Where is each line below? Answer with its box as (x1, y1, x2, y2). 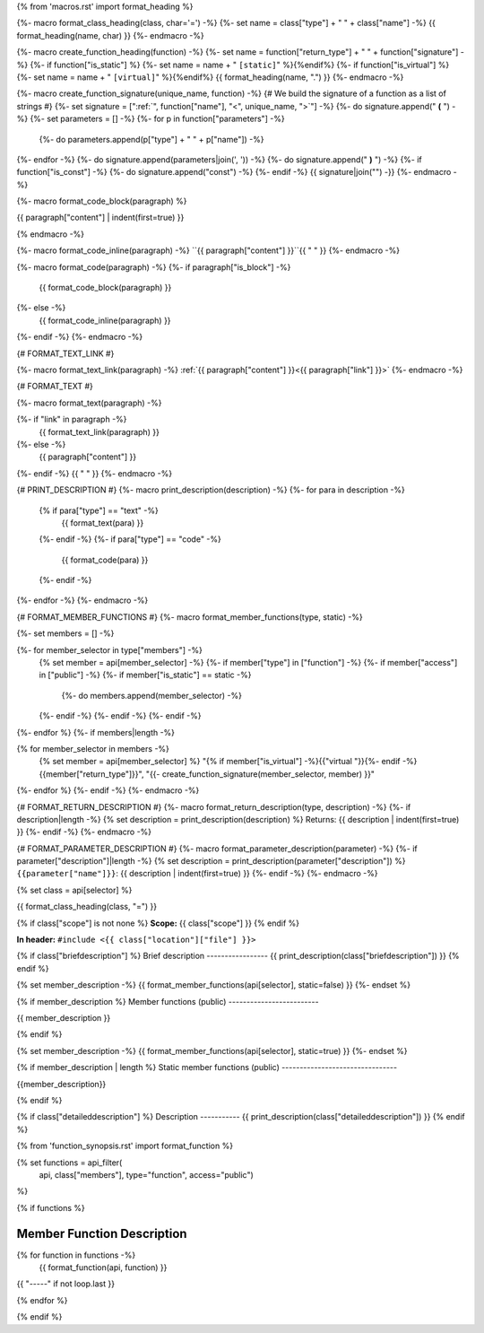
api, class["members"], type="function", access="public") (39, 1169, 255, 1180)
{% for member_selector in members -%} (16, 743, 170, 754)
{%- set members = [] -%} (16, 628, 115, 639)
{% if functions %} (16, 1202, 85, 1213)
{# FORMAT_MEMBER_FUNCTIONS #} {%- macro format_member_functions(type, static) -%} (16, 611, 363, 623)
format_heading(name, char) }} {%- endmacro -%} (16, 30, 205, 40)
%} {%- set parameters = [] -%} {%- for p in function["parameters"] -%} (16, 113, 286, 125)
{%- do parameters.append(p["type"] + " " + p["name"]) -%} (39, 134, 264, 144)
